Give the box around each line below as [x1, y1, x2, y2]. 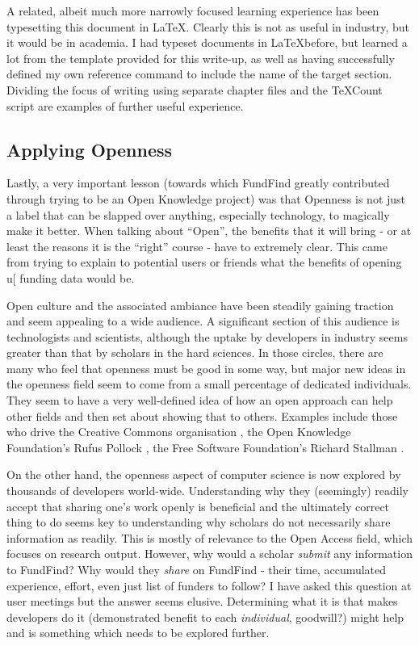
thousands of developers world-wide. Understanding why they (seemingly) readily [6, 482, 409, 499]
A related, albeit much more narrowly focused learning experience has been [6, 2, 379, 19]
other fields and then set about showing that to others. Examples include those [6, 407, 398, 424]
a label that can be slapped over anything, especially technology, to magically [6, 206, 390, 223]
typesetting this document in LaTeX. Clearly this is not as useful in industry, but [6, 18, 410, 35]
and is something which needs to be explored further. [6, 624, 270, 641]
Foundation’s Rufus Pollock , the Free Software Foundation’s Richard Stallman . [6, 438, 404, 455]
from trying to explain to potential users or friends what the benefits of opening [6, 254, 402, 271]
